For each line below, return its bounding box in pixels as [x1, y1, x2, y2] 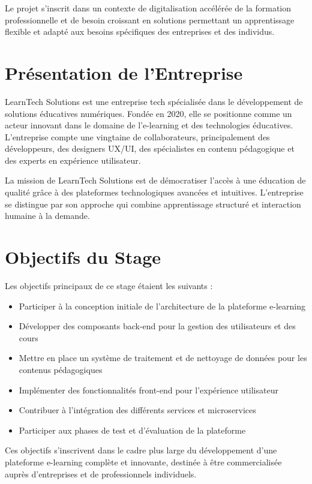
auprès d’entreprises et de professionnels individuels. [5, 467, 197, 480]
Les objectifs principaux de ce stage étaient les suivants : [5, 279, 213, 291]
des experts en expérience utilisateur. [5, 154, 141, 166]
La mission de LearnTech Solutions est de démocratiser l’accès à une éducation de [5, 174, 306, 187]
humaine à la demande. [5, 209, 90, 222]
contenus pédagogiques [19, 363, 103, 375]
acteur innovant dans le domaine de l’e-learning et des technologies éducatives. [5, 119, 293, 131]
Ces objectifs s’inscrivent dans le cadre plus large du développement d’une [5, 444, 277, 456]
